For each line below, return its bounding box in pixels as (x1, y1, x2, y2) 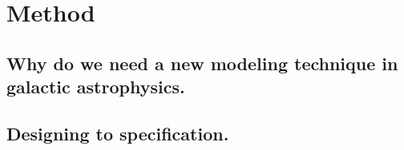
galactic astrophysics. (6, 74, 185, 99)
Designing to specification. (6, 120, 229, 145)
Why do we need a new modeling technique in (6, 50, 398, 75)
